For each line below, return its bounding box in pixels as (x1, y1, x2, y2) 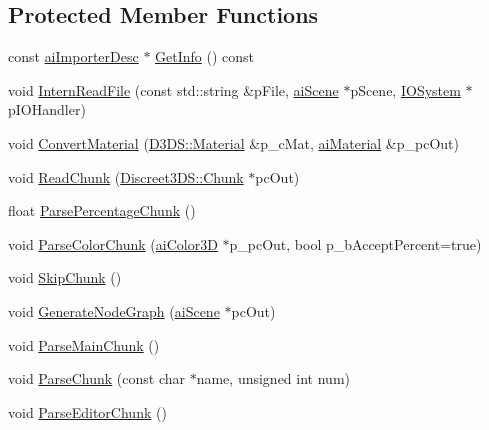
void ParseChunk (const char (8, 368, 185, 389)
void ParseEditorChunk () (8, 401, 167, 422)
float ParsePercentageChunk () (8, 200, 196, 221)
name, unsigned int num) (196, 368, 350, 389)
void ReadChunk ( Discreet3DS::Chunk (8, 166, 244, 187)
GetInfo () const (155, 46, 255, 67)
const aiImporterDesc (8, 46, 139, 67)
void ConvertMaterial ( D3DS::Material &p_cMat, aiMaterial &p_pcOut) (8, 132, 459, 153)
